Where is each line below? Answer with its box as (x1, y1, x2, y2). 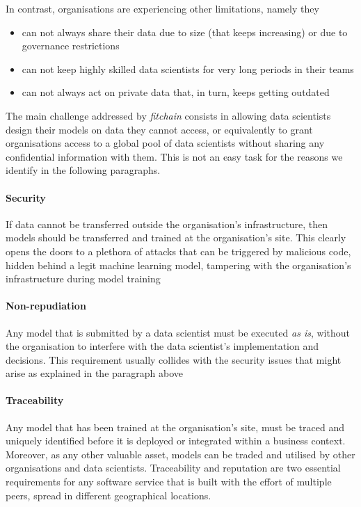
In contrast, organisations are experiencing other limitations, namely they (6, 1, 319, 15)
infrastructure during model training (6, 271, 161, 286)
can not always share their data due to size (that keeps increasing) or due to (22, 24, 348, 39)
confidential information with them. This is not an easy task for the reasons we (6, 149, 343, 163)
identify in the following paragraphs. (6, 163, 161, 177)
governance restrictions (22, 38, 120, 53)
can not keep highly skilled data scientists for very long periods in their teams (22, 61, 354, 76)
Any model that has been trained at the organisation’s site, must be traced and (6, 419, 345, 434)
